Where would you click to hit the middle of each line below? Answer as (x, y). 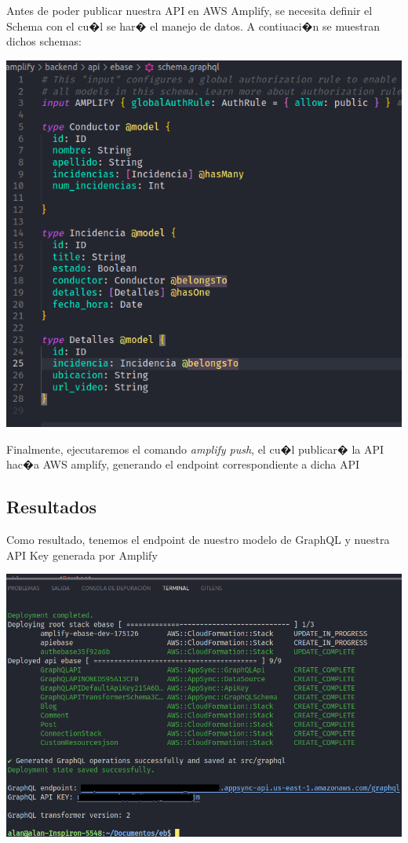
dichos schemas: (44, 41)
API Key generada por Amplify (82, 555)
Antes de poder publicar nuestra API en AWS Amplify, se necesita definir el (189, 10)
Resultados (51, 507)
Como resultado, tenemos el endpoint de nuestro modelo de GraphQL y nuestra (198, 540)
